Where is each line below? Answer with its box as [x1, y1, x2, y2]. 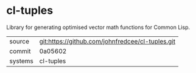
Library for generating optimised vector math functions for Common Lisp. [6, 24, 191, 31]
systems [9, 57, 33, 65]
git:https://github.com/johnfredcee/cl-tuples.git [39, 37, 175, 45]
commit [9, 46, 31, 55]
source [9, 37, 29, 45]
